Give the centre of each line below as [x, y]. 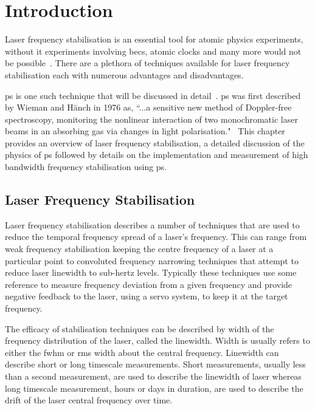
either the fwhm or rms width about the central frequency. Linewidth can [142, 352]
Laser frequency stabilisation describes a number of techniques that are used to [152, 224]
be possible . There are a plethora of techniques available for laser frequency [147, 63]
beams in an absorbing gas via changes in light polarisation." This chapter [145, 131]
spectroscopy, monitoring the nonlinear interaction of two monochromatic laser [151, 119]
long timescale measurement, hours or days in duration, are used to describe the [154, 388]
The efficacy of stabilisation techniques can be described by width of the [140, 328]
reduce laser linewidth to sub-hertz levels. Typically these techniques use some [151, 272]
